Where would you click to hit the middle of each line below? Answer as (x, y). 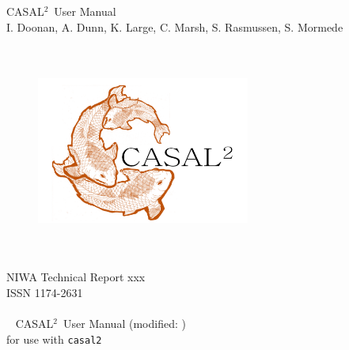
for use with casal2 (54, 339)
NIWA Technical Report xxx (76, 277)
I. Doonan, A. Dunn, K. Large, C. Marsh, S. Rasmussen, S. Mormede (175, 26)
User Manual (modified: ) (124, 324)
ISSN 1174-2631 (45, 292)
